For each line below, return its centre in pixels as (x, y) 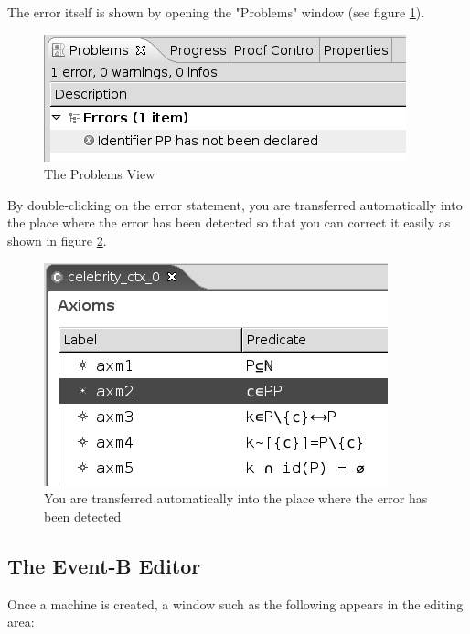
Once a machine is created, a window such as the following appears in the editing (235, 603)
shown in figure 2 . (57, 240)
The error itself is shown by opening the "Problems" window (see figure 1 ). (216, 12)
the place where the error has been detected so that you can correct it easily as (229, 222)
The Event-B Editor (104, 565)
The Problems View (100, 174)
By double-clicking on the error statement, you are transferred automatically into (235, 204)
